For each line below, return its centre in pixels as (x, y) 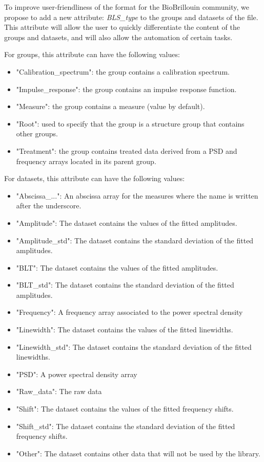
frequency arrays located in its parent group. (86, 161)
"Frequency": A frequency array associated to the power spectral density (129, 312)
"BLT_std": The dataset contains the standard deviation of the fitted (125, 285)
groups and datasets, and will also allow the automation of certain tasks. (118, 37)
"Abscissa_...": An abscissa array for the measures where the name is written (137, 195)
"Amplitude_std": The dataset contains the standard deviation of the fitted (135, 240)
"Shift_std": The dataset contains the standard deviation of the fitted (126, 426)
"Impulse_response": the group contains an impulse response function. (126, 89)
